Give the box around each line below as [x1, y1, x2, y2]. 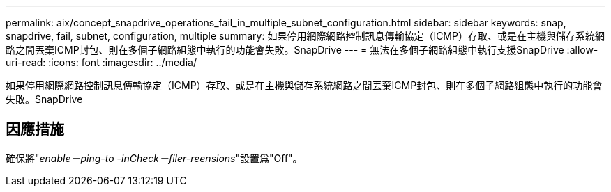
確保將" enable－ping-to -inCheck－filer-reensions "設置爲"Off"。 [6, 152, 303, 164]
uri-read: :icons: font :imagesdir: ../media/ [6, 56, 197, 68]
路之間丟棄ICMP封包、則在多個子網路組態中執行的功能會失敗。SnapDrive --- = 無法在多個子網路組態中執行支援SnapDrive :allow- [6, 44, 598, 56]
